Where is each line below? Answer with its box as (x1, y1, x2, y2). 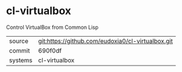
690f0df (38, 46, 62, 54)
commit (9, 46, 30, 54)
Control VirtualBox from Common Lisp (6, 24, 99, 31)
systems (9, 56, 32, 64)
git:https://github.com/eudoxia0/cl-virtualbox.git (38, 37, 173, 45)
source (9, 37, 28, 45)
